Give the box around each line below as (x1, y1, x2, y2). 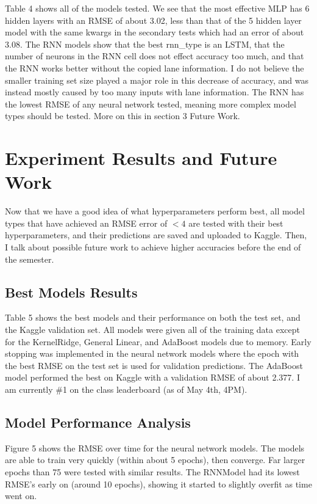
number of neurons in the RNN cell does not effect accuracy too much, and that (5, 49, 304, 62)
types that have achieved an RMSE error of (5, 216, 168, 229)
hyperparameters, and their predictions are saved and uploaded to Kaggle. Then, (5, 228, 307, 241)
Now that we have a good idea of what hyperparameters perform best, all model (5, 205, 305, 217)
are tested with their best (188, 216, 283, 229)
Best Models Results (5, 282, 138, 301)
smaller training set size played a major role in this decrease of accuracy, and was (5, 73, 309, 86)
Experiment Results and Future (5, 145, 277, 170)
